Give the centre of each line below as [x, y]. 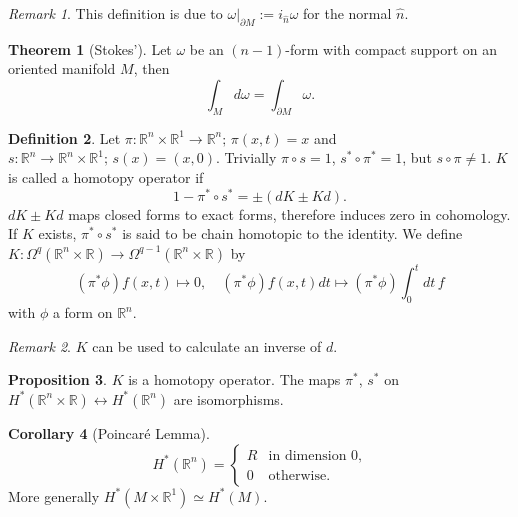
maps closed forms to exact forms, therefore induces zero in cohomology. [289, 213]
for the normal [347, 13]
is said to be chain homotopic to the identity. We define [292, 233]
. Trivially [246, 157]
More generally [54, 495]
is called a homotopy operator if [106, 176]
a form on [82, 312]
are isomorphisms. [228, 398]
